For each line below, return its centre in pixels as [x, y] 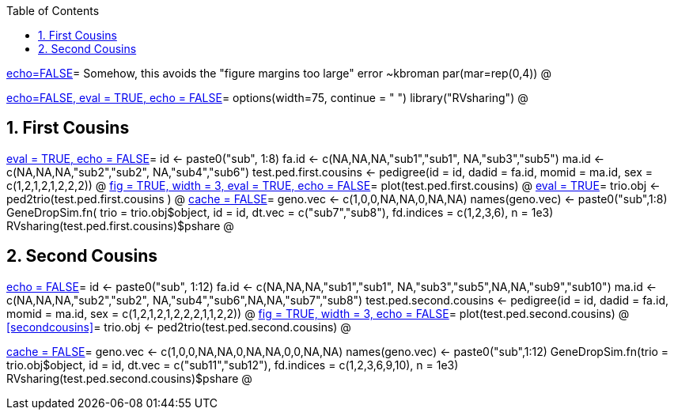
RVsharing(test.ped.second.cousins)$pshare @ [129, 378]
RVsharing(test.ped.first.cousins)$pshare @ [120, 225]
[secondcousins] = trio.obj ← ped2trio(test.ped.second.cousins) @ [179, 327]
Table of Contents [53, 11]
